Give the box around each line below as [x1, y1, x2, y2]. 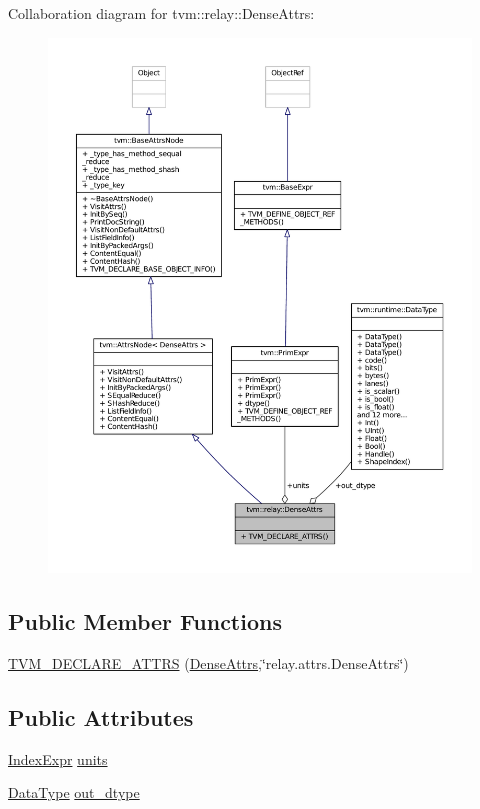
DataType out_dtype [8, 782, 140, 803]
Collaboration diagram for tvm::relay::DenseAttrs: [8, 3, 315, 23]
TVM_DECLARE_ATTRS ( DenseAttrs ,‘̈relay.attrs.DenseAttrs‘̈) [8, 652, 409, 673]
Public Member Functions [8, 605, 282, 636]
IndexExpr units [8, 748, 108, 769]
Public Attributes [8, 701, 194, 732]
